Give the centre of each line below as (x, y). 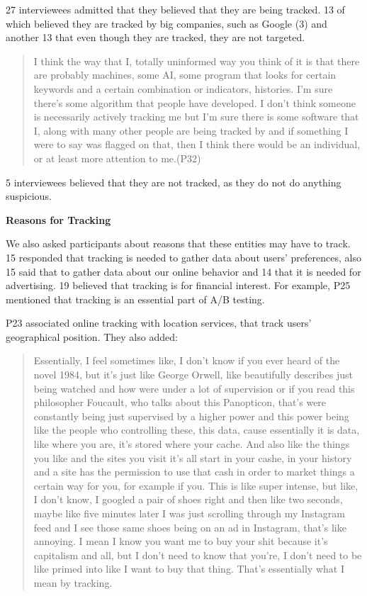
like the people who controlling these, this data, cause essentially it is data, (197, 430)
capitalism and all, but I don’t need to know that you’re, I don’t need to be (198, 555)
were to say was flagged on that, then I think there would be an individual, (197, 144)
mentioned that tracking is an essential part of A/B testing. (135, 299)
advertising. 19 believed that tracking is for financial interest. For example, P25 (178, 285)
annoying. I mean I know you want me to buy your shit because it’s (181, 541)
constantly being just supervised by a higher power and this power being (191, 416)
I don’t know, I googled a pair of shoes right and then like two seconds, (188, 499)
